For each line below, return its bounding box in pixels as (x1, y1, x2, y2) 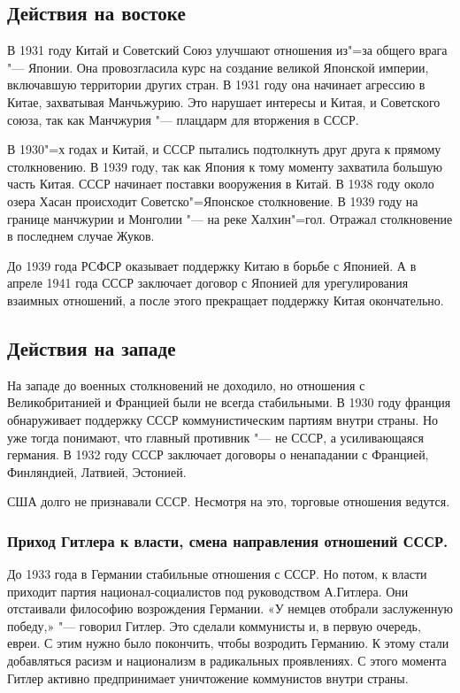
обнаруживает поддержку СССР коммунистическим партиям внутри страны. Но (7, 410, 439, 428)
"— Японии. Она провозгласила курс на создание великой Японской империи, (7, 58, 429, 76)
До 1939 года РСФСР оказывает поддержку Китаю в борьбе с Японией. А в (7, 256, 417, 274)
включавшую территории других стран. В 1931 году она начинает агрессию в (7, 75, 425, 94)
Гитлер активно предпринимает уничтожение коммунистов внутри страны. (7, 668, 409, 687)
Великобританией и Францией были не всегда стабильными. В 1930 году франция (7, 393, 451, 412)
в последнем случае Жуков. (7, 227, 155, 245)
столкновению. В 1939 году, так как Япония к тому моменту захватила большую (7, 157, 442, 175)
